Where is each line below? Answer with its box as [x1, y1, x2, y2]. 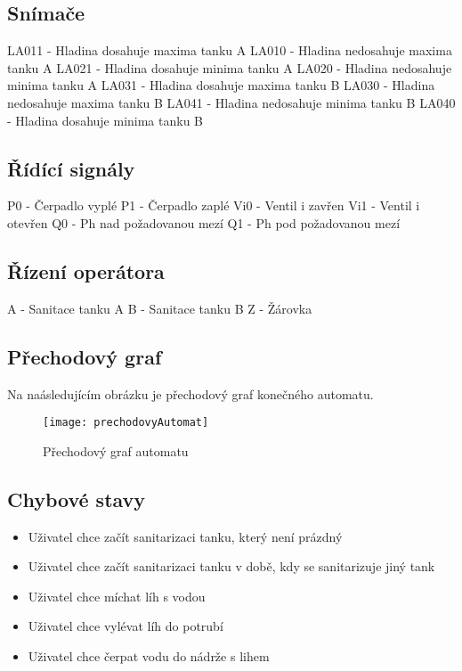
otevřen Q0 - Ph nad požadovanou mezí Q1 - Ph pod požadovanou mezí [7, 213, 401, 232]
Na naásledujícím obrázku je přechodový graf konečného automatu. [7, 384, 374, 403]
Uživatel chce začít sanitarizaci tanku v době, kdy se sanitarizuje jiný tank [28, 557, 435, 576]
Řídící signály [7, 154, 135, 182]
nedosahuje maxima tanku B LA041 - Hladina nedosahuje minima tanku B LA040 [7, 93, 456, 111]
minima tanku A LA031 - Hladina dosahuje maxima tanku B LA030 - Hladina [7, 76, 435, 94]
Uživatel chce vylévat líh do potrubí [28, 617, 223, 635]
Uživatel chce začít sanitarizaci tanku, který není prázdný [28, 527, 343, 545]
